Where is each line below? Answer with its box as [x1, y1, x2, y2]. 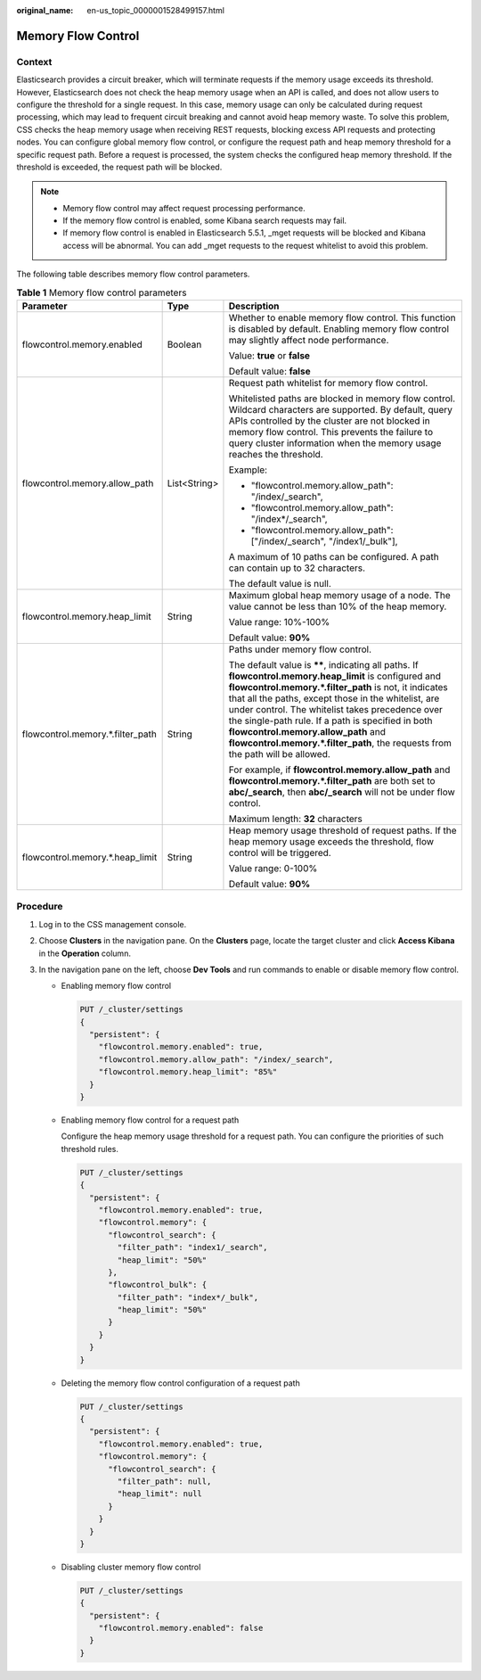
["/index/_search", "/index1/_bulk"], [250, 535, 398, 548]
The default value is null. [228, 578, 331, 589]
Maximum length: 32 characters [228, 812, 363, 825]
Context [16, 55, 53, 68]
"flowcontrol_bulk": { [108, 1280, 208, 1290]
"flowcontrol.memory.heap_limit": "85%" [98, 1066, 278, 1077]
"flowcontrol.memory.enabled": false [98, 1623, 264, 1634]
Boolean [167, 339, 202, 350]
